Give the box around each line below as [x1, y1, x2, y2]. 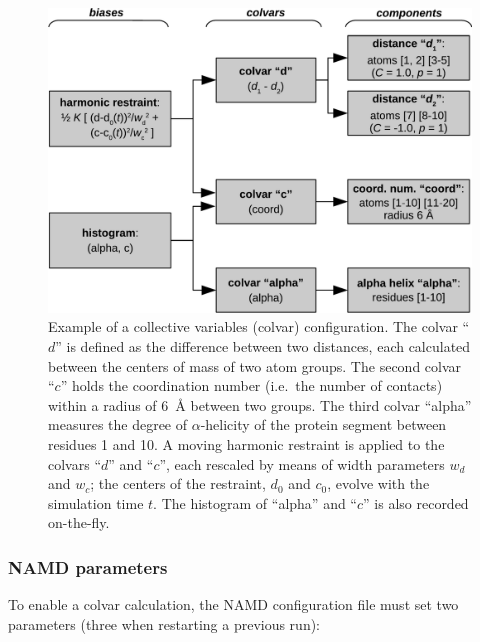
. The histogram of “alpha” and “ [153, 492, 357, 513]
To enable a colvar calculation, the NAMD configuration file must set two [8, 594, 459, 615]
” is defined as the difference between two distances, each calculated [55, 335, 471, 356]
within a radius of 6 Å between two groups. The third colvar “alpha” [48, 394, 472, 415]
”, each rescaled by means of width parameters [159, 453, 445, 474]
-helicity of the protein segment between [200, 414, 447, 435]
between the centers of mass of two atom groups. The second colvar [48, 355, 462, 376]
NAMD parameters [8, 554, 168, 579]
